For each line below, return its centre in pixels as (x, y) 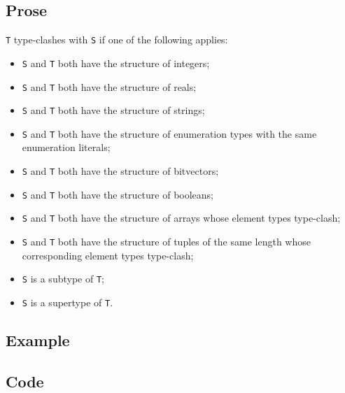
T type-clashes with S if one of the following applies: (117, 40)
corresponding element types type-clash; (108, 255)
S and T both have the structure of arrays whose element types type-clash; (181, 218)
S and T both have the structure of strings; (113, 110)
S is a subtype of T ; (63, 279)
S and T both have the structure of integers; (116, 63)
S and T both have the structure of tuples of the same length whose (166, 242)
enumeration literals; (66, 147)
